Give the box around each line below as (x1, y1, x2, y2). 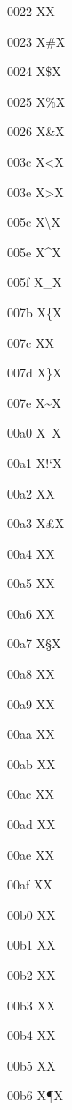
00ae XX (7, 845, 54, 863)
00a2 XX (7, 483, 55, 502)
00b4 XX (7, 1026, 56, 1045)
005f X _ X (7, 273, 62, 291)
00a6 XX (7, 603, 55, 622)
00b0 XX (7, 905, 56, 924)
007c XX (7, 333, 54, 351)
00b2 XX (7, 966, 56, 984)
